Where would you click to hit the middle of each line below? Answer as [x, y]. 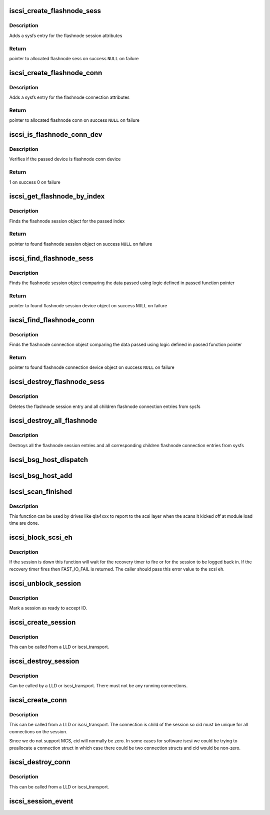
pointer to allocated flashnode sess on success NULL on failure [74, 58]
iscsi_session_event [41, 801]
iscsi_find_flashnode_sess [51, 258]
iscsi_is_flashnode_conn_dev [56, 135]
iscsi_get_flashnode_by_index [57, 196]
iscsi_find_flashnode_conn [52, 320]
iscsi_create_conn [38, 700]
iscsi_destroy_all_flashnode [53, 421]
